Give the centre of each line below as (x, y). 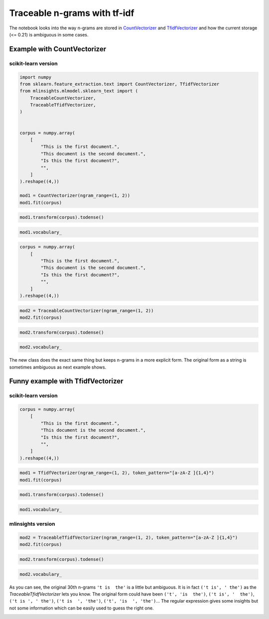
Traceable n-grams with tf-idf (72, 13)
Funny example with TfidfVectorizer (66, 381)
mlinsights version (32, 524)
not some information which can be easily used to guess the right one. (81, 608)
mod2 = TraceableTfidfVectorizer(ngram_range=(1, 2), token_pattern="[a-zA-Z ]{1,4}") (129, 538)
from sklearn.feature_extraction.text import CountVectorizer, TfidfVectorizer (120, 84)
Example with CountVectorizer (58, 49)
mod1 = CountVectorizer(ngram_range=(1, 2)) (75, 196)
